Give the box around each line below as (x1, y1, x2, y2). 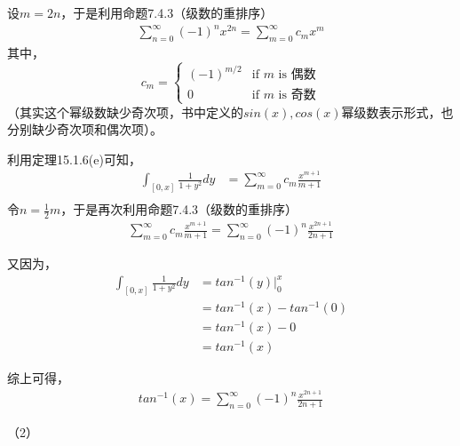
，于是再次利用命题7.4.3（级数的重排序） (60, 200, 298, 219)
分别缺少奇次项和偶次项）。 (7, 120, 163, 139)
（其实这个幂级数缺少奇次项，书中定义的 (7, 102, 243, 121)
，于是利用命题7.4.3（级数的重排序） (60, 4, 274, 21)
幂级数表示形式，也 (341, 102, 454, 121)
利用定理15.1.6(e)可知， (7, 149, 141, 168)
